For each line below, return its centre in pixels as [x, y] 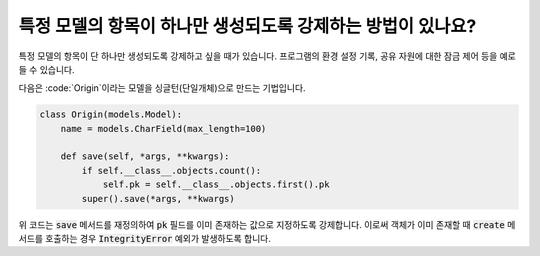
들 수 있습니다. [46, 69]
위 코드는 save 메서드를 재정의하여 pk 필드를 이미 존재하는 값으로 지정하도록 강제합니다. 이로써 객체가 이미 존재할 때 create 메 [267, 224]
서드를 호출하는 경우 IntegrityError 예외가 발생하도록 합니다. [145, 239]
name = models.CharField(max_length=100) [163, 128]
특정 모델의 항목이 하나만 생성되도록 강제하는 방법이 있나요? [247, 26]
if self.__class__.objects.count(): [171, 170]
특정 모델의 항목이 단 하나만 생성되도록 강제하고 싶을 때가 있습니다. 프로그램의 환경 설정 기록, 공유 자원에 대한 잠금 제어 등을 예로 [267, 56]
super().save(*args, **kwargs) [158, 198]
